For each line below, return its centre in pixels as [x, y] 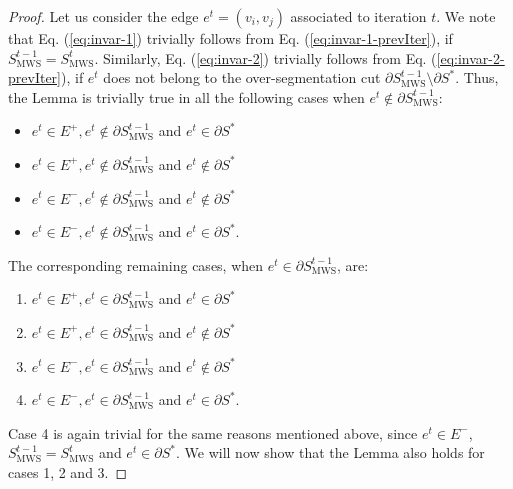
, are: [353, 264]
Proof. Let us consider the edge [103, 16]
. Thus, [477, 77]
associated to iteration [358, 16]
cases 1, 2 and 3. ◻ [68, 471]
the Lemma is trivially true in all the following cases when [186, 96]
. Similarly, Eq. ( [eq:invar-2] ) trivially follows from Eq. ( [265, 57]
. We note [466, 16]
